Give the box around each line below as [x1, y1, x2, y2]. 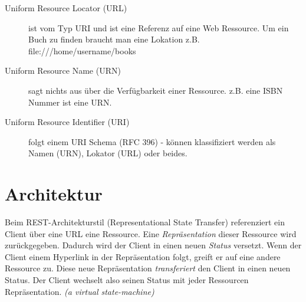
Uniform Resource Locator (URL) [5, 2, 127, 14]
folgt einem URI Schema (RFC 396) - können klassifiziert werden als [28, 135, 276, 147]
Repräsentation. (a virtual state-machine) [5, 285, 154, 297]
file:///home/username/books [28, 44, 136, 57]
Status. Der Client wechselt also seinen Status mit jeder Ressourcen [5, 274, 249, 286]
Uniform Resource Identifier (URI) [5, 116, 130, 128]
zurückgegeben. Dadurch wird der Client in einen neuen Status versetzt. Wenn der [5, 239, 302, 251]
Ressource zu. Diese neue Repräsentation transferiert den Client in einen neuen [5, 262, 291, 274]
